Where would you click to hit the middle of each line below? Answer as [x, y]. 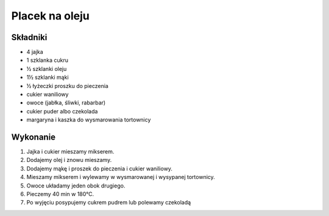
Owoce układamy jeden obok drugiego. [76, 186]
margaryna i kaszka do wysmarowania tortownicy [89, 120]
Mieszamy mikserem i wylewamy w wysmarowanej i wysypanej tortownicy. [121, 177]
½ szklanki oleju [47, 69]
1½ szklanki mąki [48, 77]
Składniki [29, 37]
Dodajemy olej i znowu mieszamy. [69, 160]
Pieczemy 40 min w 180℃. [60, 194]
